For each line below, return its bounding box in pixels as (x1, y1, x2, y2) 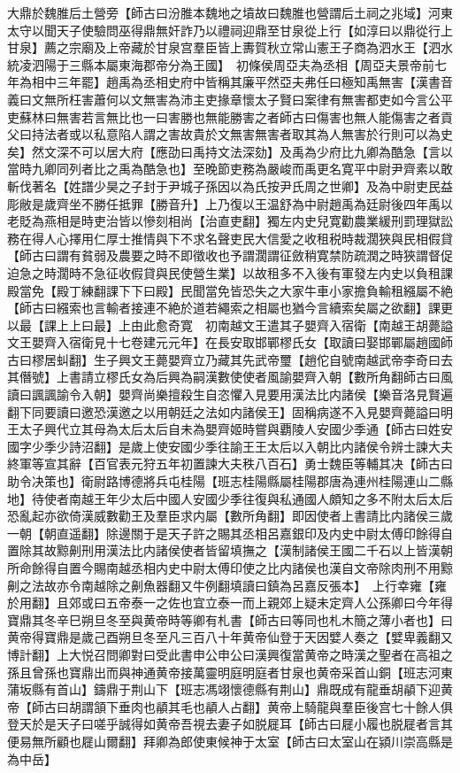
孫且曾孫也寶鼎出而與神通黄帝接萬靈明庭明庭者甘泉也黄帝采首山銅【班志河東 (7, 662, 453, 681)
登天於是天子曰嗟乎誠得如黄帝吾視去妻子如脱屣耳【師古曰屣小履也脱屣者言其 (7, 715, 453, 733)
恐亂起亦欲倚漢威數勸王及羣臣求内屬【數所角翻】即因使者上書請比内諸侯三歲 (7, 506, 453, 525)
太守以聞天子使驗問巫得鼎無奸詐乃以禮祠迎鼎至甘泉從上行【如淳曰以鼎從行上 (7, 20, 453, 39)
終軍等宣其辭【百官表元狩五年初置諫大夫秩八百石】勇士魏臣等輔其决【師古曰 (7, 454, 453, 473)
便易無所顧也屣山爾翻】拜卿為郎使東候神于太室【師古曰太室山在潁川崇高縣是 (7, 731, 453, 750)
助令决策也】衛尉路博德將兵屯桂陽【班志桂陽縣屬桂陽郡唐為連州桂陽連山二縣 (7, 472, 453, 491)
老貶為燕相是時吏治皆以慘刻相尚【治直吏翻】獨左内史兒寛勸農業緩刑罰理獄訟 (7, 212, 453, 230)
